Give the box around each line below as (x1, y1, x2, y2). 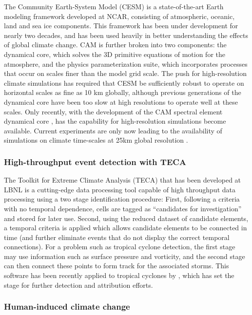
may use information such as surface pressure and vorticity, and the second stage (4, 251, 245, 261)
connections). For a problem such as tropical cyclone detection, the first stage (4, 241, 235, 252)
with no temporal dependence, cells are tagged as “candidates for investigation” (4, 203, 242, 213)
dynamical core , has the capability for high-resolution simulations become (4, 116, 226, 126)
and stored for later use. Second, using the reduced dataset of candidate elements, (4, 213, 249, 223)
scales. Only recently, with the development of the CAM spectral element (4, 106, 223, 116)
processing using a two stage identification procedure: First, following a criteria (4, 194, 240, 204)
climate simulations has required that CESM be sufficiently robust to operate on (4, 77, 244, 88)
